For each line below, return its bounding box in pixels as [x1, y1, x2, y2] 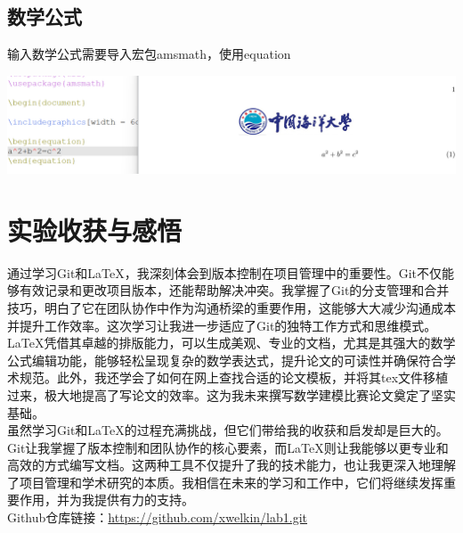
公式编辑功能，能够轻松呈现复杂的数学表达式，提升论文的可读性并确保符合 [7, 350, 443, 369]
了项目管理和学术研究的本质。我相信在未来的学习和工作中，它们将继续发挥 [7, 472, 443, 491]
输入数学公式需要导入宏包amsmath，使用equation [7, 45, 291, 63]
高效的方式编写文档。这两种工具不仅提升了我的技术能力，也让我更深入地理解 [7, 455, 456, 474]
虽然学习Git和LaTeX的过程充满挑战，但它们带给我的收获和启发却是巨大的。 [7, 421, 449, 439]
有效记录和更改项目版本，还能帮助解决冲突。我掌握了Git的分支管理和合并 [19, 281, 450, 299]
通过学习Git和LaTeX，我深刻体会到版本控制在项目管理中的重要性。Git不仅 [7, 263, 443, 282]
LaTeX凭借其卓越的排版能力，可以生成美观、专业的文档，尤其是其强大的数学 [7, 333, 456, 352]
